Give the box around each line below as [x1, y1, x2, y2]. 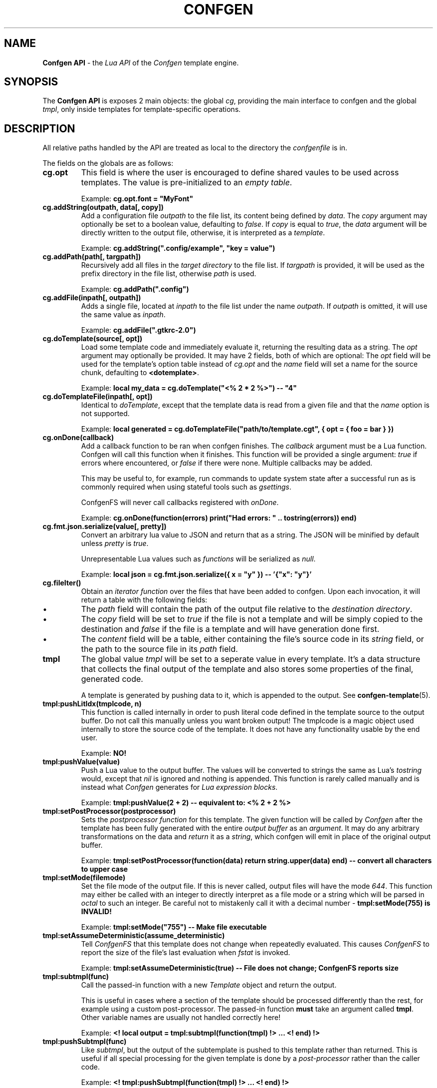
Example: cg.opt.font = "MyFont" [81, 194, 194, 203]
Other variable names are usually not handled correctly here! [81, 1013, 281, 1022]
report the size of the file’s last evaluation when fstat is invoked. [81, 948, 290, 957]
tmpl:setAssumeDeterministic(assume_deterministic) [42, 931, 225, 940]
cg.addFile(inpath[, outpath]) [42, 293, 141, 302]
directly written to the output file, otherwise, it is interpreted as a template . [81, 228, 325, 237]
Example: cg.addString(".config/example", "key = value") [81, 244, 275, 253]
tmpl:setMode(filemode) [42, 873, 126, 882]
